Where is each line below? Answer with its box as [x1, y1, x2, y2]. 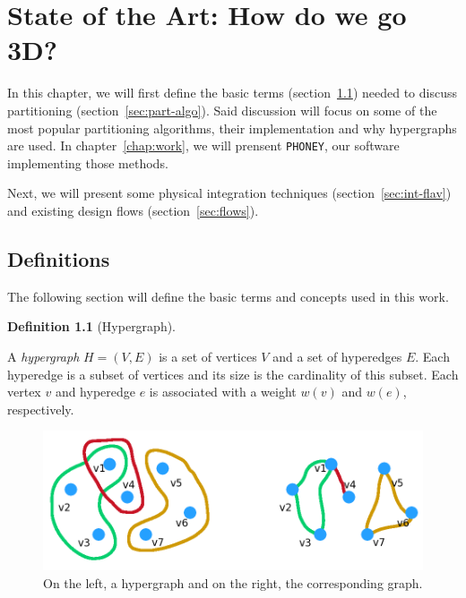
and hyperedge [55, 382, 135, 401]
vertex [7, 382, 41, 401]
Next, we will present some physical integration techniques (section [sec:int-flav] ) [7, 184, 452, 202]
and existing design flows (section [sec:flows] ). [7, 201, 259, 219]
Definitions [7, 244, 110, 272]
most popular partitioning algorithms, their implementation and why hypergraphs [7, 118, 457, 137]
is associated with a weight [149, 382, 297, 401]
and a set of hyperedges [272, 346, 402, 365]
